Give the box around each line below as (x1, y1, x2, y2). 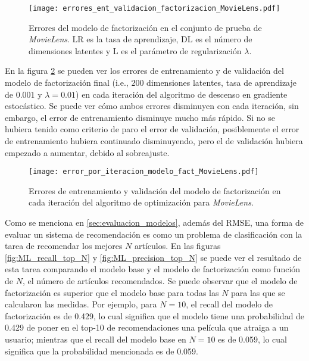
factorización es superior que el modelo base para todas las (5, 286, 219, 298)
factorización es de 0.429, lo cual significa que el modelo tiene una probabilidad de (5, 309, 305, 322)
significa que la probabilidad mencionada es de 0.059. (5, 344, 198, 357)
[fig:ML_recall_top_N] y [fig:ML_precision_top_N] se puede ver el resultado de (5, 251, 302, 263)
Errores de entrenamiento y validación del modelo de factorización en (29, 184, 281, 197)
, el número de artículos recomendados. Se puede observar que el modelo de (22, 275, 298, 287)
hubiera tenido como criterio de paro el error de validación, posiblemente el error (5, 123, 299, 135)
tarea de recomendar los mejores (5, 239, 123, 252)
